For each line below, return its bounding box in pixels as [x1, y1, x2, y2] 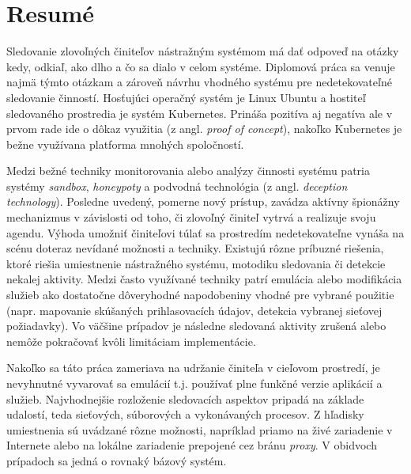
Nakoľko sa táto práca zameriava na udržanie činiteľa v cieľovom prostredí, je [6, 359, 380, 376]
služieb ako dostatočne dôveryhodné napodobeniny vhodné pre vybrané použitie [6, 286, 394, 303]
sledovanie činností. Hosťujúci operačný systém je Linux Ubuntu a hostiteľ [6, 89, 366, 105]
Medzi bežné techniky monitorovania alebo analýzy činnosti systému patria [6, 162, 370, 179]
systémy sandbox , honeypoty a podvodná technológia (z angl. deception [6, 177, 348, 194]
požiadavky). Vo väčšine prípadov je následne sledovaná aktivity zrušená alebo [6, 317, 386, 334]
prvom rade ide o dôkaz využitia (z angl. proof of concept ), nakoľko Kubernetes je [6, 120, 402, 137]
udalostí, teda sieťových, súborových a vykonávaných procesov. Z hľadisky [6, 406, 364, 423]
